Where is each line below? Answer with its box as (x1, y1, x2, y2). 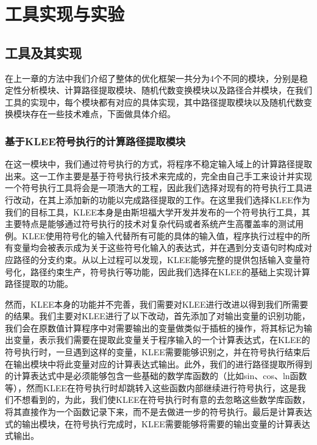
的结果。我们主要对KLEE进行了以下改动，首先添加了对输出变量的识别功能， (5, 309, 310, 322)
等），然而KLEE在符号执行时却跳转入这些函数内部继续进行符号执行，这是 (5, 381, 297, 394)
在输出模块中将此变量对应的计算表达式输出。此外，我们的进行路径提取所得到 (5, 357, 312, 370)
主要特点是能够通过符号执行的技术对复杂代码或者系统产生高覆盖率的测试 (5, 217, 295, 230)
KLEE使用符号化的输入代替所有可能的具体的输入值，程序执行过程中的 (21, 229, 302, 242)
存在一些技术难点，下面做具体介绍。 (30, 107, 176, 120)
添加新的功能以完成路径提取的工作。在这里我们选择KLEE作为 (64, 193, 310, 206)
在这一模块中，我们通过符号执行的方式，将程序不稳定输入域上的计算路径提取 (5, 157, 312, 170)
